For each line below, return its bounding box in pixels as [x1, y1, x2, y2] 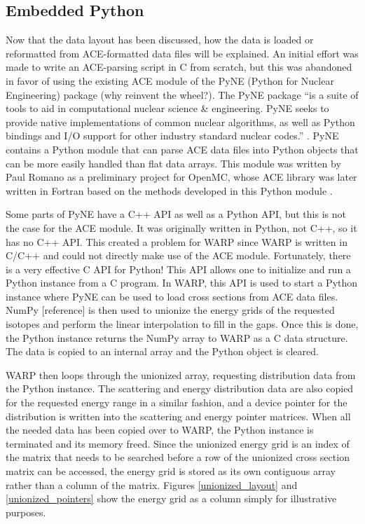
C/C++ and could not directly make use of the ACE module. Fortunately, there [6, 248, 351, 263]
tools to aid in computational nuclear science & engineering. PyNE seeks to [6, 101, 329, 116]
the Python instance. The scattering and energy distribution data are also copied [6, 381, 354, 396]
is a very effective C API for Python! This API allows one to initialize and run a [6, 261, 351, 276]
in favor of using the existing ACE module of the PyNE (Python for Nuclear [6, 73, 334, 88]
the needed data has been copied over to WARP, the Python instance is [6, 422, 314, 437]
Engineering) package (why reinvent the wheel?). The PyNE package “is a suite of [6, 87, 359, 102]
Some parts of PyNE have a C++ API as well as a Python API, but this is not [6, 207, 346, 221]
